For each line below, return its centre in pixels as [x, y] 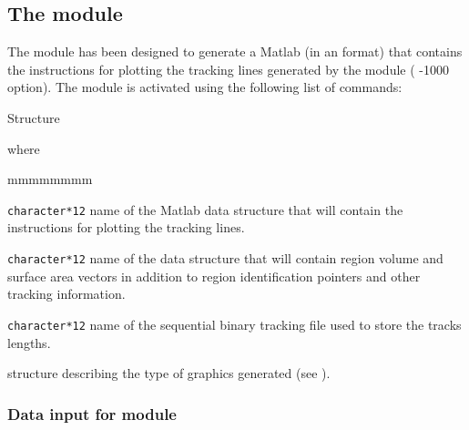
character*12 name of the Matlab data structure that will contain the [205, 209]
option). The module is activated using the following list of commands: [205, 87]
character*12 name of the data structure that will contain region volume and [225, 258]
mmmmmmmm [50, 179]
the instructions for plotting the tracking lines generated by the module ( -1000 [228, 69]
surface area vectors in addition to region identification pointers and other [214, 276]
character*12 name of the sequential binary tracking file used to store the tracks [234, 324]
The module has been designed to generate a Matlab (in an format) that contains [235, 51]
